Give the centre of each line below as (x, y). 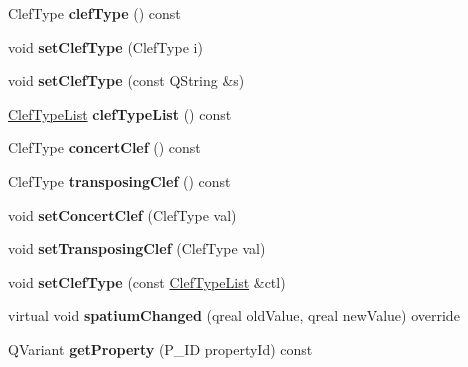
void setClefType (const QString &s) (126, 80)
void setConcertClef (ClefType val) (122, 214)
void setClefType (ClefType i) (105, 46)
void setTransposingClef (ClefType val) (137, 248)
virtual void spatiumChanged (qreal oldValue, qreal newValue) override (234, 315)
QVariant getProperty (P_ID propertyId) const (160, 348)
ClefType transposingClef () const (119, 180)
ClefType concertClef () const (104, 147)
